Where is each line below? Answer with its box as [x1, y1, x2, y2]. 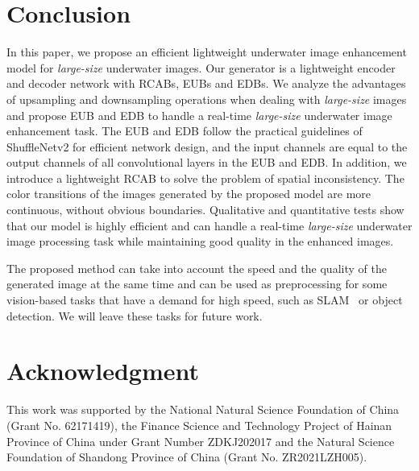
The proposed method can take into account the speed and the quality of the [6, 259, 387, 276]
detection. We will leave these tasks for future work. [6, 307, 263, 324]
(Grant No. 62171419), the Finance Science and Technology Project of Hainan [6, 416, 392, 433]
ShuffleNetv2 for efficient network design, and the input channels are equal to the [6, 138, 408, 155]
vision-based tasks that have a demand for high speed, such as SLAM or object [6, 291, 403, 308]
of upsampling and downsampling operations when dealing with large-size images [6, 90, 407, 107]
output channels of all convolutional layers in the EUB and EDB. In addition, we [6, 154, 407, 171]
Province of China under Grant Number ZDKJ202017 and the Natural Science [6, 432, 395, 449]
